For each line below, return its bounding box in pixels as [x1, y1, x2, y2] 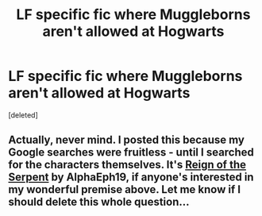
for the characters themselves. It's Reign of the [8, 158, 246, 172]
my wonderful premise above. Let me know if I [8, 183, 241, 196]
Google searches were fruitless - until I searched [8, 145, 254, 160]
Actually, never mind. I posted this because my [8, 133, 245, 147]
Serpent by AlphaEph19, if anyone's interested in [8, 171, 254, 184]
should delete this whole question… [8, 195, 190, 209]
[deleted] [8, 110, 38, 120]
